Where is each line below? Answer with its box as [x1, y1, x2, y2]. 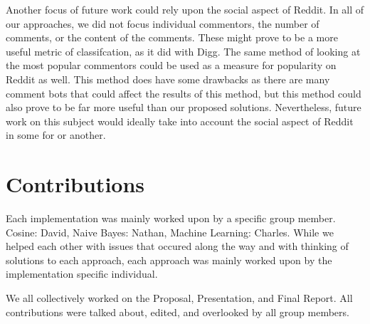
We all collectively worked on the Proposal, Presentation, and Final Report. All [6, 291, 353, 305]
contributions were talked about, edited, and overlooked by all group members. [6, 304, 349, 319]
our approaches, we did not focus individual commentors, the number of [6, 16, 319, 31]
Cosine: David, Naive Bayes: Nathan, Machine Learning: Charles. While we [6, 224, 334, 239]
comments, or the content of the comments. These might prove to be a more [6, 30, 338, 45]
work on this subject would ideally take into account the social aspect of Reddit [6, 113, 354, 128]
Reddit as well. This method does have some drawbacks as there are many [6, 71, 330, 86]
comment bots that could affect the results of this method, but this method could [6, 85, 361, 100]
